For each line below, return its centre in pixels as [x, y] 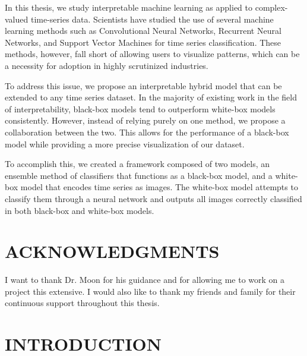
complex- [271, 7]
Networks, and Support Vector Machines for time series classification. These [143, 42]
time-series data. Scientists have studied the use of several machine [152, 19]
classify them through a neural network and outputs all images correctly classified [153, 198]
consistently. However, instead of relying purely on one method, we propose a [145, 120]
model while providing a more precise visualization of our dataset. [125, 144]
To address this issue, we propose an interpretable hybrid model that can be [143, 85]
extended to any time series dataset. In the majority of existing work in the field [151, 97]
